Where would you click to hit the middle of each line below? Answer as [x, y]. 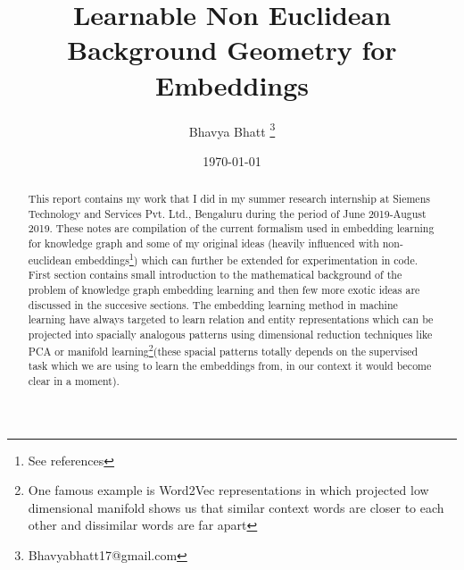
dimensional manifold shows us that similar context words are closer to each [236, 507]
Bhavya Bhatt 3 [232, 130]
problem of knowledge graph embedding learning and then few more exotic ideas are [224, 290]
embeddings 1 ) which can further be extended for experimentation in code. [246, 258]
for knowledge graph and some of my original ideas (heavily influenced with [203, 243]
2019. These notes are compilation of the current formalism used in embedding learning [231, 228]
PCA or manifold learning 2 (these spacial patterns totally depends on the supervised [223, 349]
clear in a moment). [74, 380]
